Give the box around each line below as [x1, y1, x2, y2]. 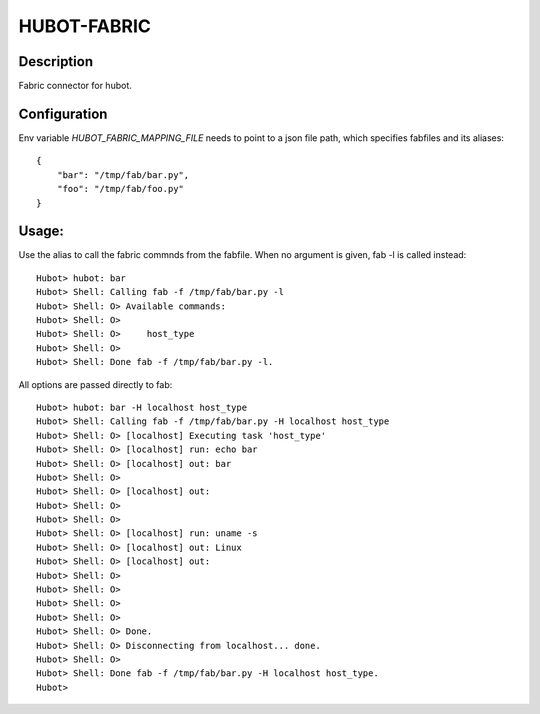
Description [18, 53, 94, 70]
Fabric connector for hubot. [18, 80, 132, 92]
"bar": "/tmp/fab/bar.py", [56, 169, 190, 180]
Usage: [18, 223, 65, 240]
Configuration [18, 105, 108, 122]
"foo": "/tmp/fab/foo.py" [56, 183, 185, 195]
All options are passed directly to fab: [18, 378, 173, 390]
